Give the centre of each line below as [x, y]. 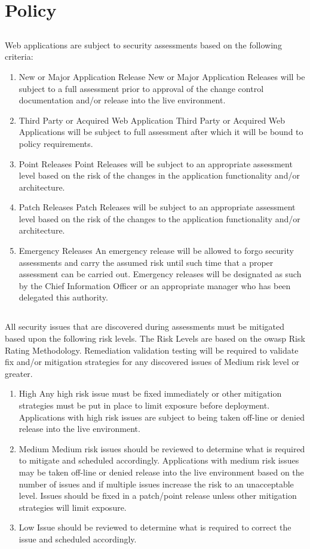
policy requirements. [56, 143]
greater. [19, 373]
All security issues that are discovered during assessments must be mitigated [145, 326]
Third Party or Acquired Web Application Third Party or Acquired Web [152, 120]
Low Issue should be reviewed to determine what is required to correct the [155, 527]
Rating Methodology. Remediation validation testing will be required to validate [152, 350]
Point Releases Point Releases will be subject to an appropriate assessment [156, 163]
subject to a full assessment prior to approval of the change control [141, 88]
